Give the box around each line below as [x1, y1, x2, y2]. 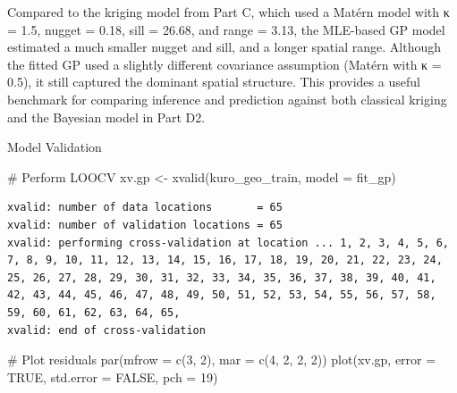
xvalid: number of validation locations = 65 [7, 218, 283, 231]
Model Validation [7, 138, 102, 156]
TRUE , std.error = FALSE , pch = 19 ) [7, 367, 218, 386]
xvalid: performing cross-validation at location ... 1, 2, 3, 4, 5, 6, [7, 236, 449, 249]
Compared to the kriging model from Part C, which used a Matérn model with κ [7, 3, 450, 21]
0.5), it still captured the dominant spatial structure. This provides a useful [7, 72, 420, 91]
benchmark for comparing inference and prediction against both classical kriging [7, 89, 447, 108]
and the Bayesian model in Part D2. [7, 107, 206, 126]
